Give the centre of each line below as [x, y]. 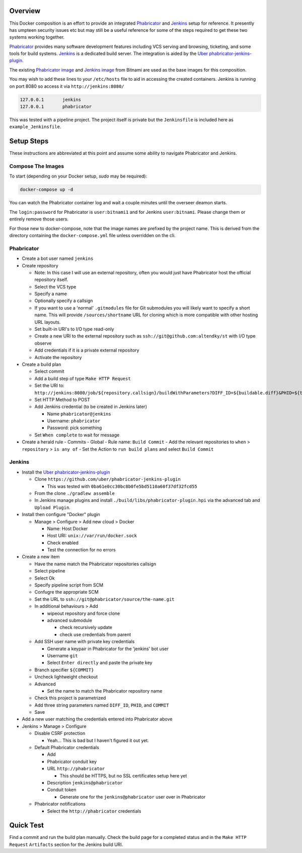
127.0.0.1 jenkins [51, 99]
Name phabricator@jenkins [79, 414]
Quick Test [26, 826]
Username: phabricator [74, 421]
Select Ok [45, 578]
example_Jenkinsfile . [35, 127]
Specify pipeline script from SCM [69, 585]
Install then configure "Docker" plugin [61, 515]
